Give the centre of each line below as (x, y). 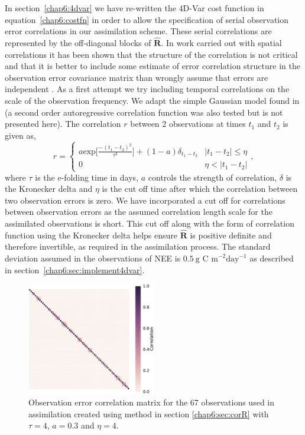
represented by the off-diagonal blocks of (78, 42)
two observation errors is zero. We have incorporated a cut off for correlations (145, 200)
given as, (20, 135)
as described (272, 258)
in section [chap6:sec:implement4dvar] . (75, 269)
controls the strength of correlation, (212, 177)
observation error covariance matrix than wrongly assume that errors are (137, 77)
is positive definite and (231, 235)
